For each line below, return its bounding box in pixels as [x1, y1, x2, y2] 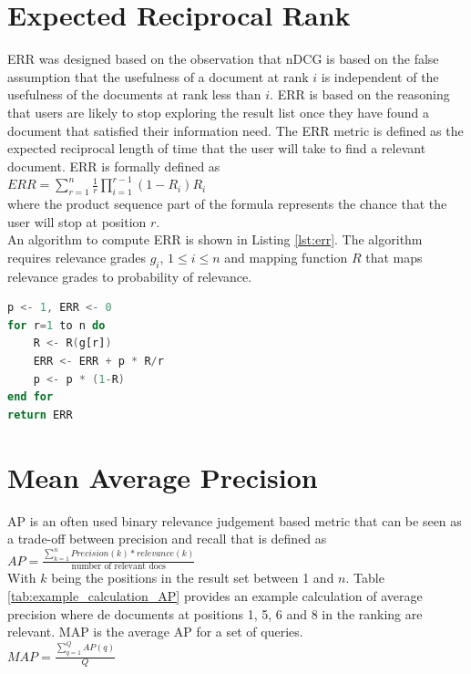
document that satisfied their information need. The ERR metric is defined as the [7, 120, 464, 140]
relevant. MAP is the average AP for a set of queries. [7, 622, 303, 641]
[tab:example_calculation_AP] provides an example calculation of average [7, 586, 423, 605]
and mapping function [224, 247, 348, 266]
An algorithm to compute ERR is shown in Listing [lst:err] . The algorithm [7, 230, 423, 249]
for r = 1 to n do [7, 318, 106, 332]
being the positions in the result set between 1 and [51, 568, 334, 587]
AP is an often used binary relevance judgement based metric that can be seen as [7, 511, 462, 530]
